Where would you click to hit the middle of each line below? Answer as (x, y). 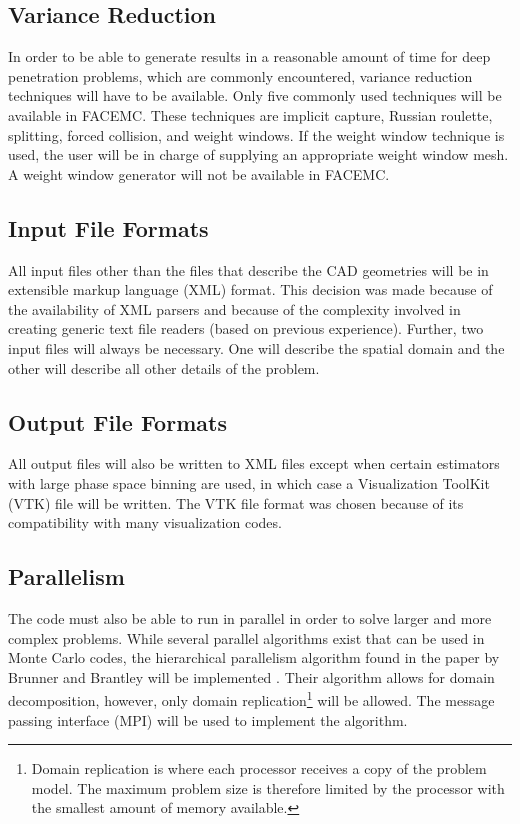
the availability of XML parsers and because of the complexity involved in (234, 308)
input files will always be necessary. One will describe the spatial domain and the (256, 347)
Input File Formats (108, 227)
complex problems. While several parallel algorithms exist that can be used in (246, 637)
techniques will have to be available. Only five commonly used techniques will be (255, 95)
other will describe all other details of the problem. (164, 367)
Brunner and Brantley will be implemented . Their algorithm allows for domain (251, 676)
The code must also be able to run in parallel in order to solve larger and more (250, 617)
